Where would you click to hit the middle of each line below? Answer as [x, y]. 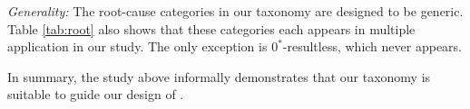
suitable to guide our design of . [96, 94]
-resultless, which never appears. [372, 46]
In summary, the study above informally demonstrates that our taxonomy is [219, 76]
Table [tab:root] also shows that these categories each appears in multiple [211, 28]
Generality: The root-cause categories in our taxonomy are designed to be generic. [235, 11]
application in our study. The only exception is [137, 46]
